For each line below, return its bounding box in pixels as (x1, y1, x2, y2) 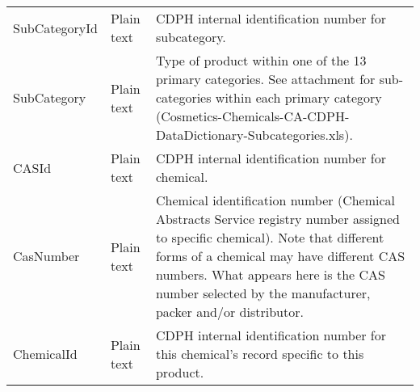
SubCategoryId (13, 18, 98, 37)
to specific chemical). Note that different (155, 228, 384, 247)
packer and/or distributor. (155, 302, 304, 321)
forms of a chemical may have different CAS (155, 247, 405, 265)
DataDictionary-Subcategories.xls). (155, 125, 353, 144)
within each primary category (215, 88, 382, 107)
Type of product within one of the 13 (155, 51, 367, 70)
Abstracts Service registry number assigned (155, 209, 400, 228)
